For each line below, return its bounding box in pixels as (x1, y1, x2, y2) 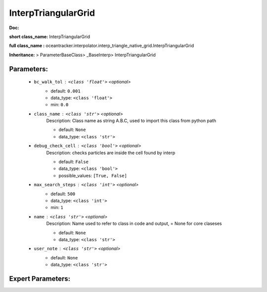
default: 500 (50, 191, 76, 197)
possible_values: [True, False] (58, 172, 127, 178)
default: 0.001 (50, 88, 81, 94)
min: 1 (50, 205, 64, 210)
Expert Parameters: (9, 274, 71, 283)
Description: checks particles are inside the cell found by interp (46, 150, 176, 156)
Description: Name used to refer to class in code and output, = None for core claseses (46, 220, 222, 227)
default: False (58, 159, 89, 165)
